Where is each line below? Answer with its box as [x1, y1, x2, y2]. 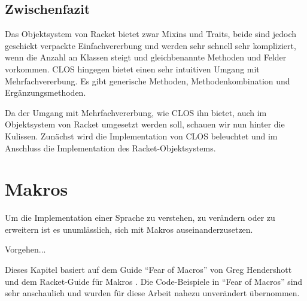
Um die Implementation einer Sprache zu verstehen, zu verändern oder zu [5, 211, 275, 224]
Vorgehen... [5, 243, 46, 256]
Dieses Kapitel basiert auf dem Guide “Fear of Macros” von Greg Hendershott [5, 263, 292, 276]
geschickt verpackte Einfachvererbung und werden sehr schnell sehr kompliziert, [5, 39, 296, 51]
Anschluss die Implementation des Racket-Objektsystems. [5, 141, 216, 154]
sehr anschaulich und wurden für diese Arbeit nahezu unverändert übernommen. [5, 287, 300, 299]
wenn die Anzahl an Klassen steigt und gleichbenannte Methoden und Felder [5, 51, 287, 63]
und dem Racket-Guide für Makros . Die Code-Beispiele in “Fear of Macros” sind [5, 275, 303, 287]
